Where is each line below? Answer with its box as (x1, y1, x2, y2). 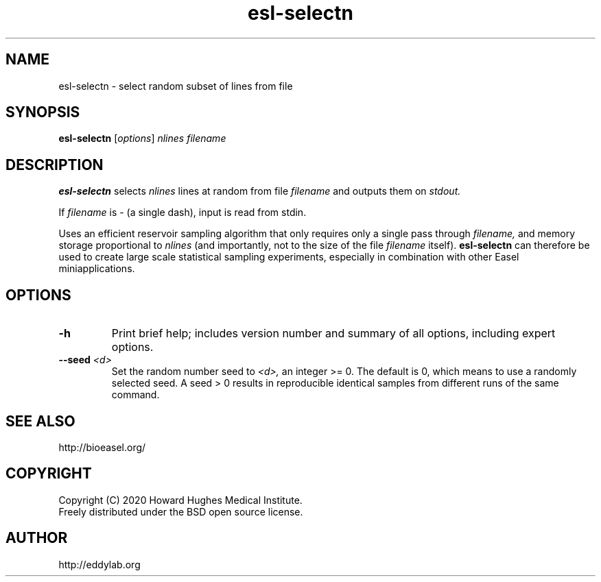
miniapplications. (58, 263, 135, 275)
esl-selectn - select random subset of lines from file (58, 80, 293, 92)
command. (111, 389, 160, 401)
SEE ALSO (5, 412, 75, 430)
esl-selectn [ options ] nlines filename (58, 132, 226, 145)
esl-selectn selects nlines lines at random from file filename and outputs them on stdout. (58, 185, 461, 197)
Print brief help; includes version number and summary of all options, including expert (111, 326, 556, 341)
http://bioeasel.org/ (58, 441, 146, 453)
